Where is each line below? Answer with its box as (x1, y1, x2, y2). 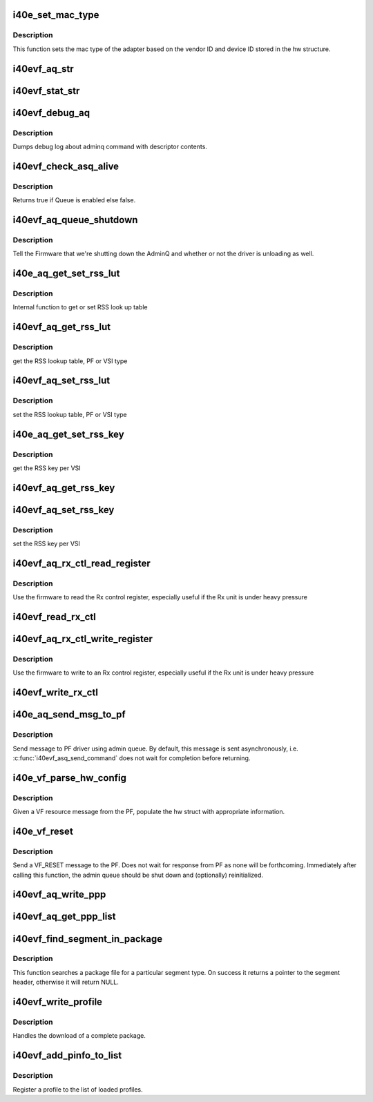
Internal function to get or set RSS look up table (12, 303, 148, 311)
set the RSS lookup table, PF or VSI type (12, 410, 127, 418)
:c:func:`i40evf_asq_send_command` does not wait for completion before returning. (12, 753, 251, 762)
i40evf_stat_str (12, 85, 80, 97)
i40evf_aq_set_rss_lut (12, 375, 111, 387)
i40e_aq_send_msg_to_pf (12, 708, 126, 721)
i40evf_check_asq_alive (12, 160, 119, 172)
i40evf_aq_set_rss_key (12, 504, 115, 516)
